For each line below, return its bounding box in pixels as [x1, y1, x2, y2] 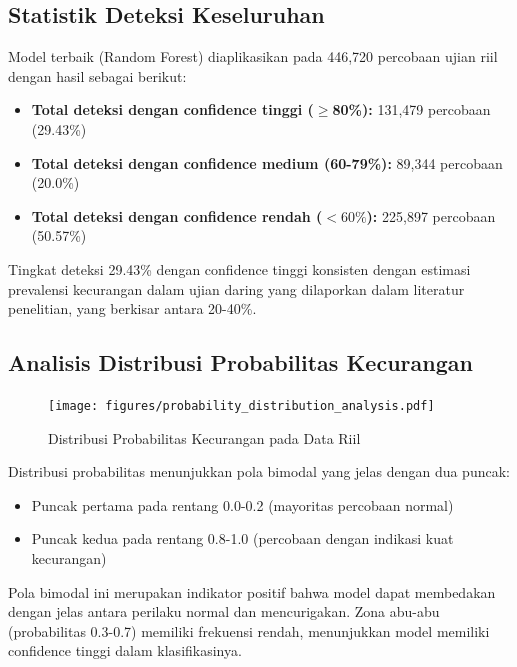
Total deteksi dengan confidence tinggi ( [31, 99, 314, 120]
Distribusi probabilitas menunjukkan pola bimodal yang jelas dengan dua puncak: [8, 461, 510, 482]
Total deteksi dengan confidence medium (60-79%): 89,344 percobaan [31, 152, 503, 173]
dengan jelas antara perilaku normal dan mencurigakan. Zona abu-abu [8, 601, 440, 622]
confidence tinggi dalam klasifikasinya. [8, 640, 242, 661]
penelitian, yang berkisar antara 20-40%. [8, 298, 257, 319]
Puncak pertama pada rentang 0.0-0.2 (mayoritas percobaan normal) [31, 494, 454, 515]
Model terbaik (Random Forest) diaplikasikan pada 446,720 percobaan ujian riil [8, 46, 498, 67]
